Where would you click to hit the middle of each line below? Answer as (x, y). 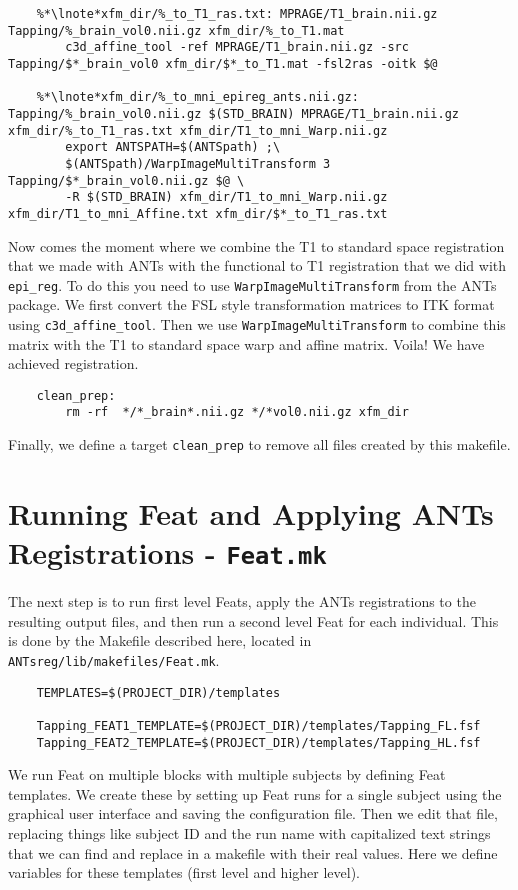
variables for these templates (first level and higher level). (184, 872)
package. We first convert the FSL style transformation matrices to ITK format (251, 304)
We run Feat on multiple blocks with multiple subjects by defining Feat (227, 774)
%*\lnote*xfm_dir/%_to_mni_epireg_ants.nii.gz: (197, 97)
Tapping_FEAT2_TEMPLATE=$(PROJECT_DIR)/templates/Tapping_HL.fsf (258, 742)
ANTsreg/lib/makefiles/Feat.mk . (114, 660)
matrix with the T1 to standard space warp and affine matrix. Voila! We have (246, 343)
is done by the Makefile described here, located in (160, 640)
